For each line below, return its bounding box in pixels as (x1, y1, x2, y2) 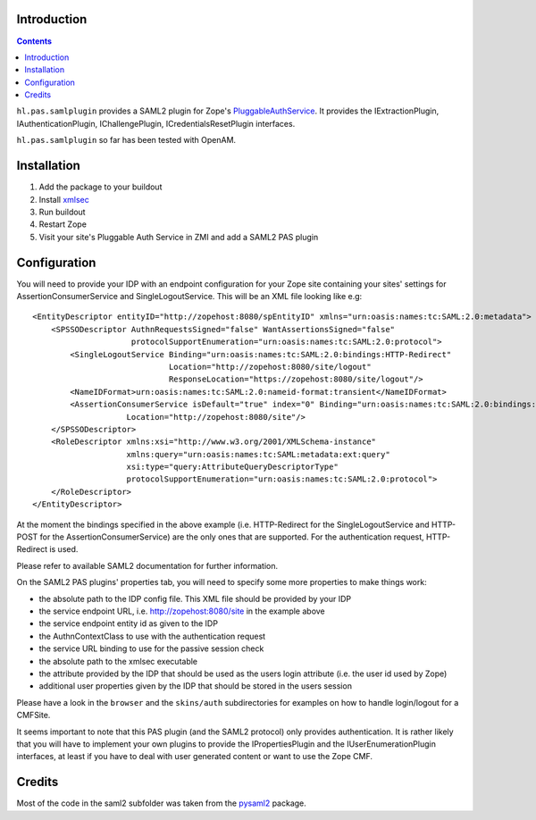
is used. (49, 544, 79, 555)
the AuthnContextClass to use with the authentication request (38, 631, 266, 641)
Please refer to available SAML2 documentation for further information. (16, 560, 279, 571)
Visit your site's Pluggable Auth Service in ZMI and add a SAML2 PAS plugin (38, 231, 319, 242)
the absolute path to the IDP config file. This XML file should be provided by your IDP (38, 593, 352, 604)
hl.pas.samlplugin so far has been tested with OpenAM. (16, 135, 237, 146)
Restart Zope (38, 219, 87, 230)
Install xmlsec (38, 194, 89, 205)
